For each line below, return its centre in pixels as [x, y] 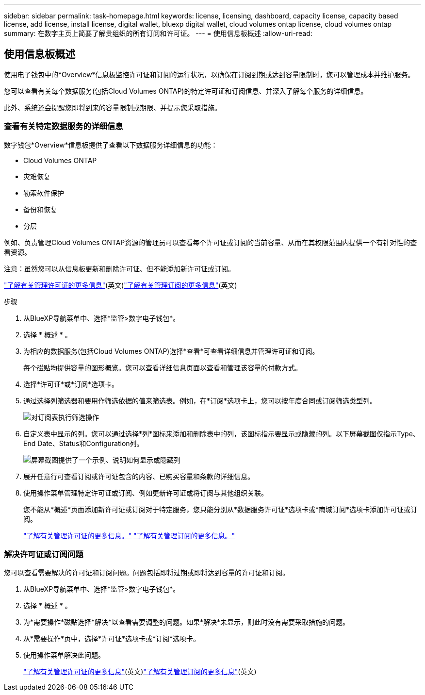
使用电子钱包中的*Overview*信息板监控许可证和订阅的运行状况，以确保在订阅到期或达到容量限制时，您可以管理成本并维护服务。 [209, 74]
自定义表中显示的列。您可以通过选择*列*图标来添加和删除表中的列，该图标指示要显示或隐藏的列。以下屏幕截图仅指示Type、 [221, 433]
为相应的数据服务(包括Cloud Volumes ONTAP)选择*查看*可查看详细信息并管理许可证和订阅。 [171, 351]
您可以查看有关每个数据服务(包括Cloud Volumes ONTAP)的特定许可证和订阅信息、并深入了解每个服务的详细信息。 [186, 91]
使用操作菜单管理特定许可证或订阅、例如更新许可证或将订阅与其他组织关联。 [146, 493]
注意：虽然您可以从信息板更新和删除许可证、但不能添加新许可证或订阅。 [119, 268]
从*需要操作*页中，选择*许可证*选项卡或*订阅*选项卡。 [112, 639]
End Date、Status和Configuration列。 [83, 443]
